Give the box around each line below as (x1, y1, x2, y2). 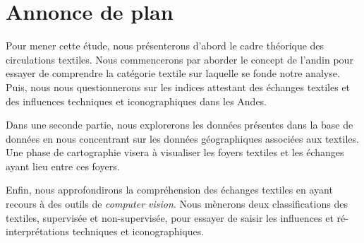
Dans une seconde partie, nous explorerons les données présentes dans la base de (6, 117, 353, 132)
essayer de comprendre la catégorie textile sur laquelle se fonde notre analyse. (6, 66, 340, 81)
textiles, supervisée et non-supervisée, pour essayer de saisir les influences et (6, 210, 334, 225)
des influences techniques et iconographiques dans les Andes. (6, 93, 267, 108)
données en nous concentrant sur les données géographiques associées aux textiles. (6, 131, 359, 146)
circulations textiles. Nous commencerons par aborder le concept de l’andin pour (6, 52, 353, 66)
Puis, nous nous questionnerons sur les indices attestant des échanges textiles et (6, 79, 351, 94)
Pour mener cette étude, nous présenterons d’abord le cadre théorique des (6, 38, 324, 53)
